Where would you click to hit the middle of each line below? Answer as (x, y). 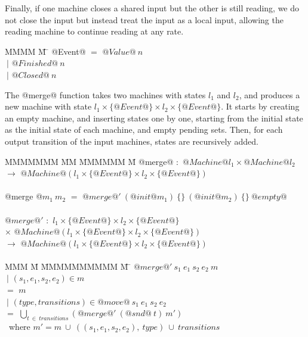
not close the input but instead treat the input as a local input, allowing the (144, 19)
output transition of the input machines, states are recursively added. (132, 141)
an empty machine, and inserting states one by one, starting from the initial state (154, 118)
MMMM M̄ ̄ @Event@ (45, 51)
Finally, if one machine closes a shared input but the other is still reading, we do (152, 8)
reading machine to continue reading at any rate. (94, 31)
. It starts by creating (260, 106)
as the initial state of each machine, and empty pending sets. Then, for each (144, 130)
